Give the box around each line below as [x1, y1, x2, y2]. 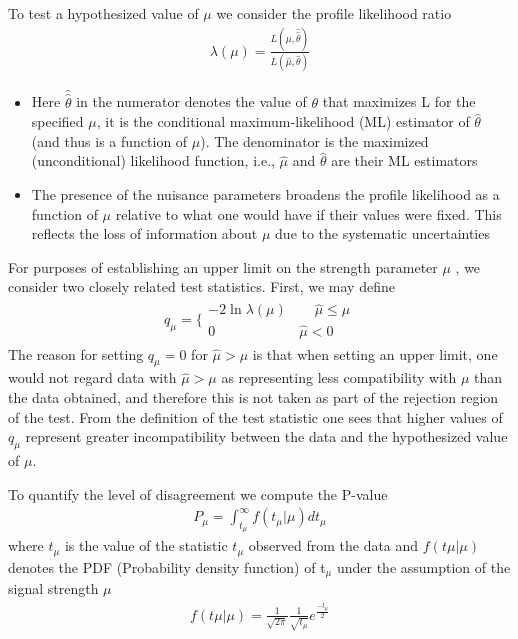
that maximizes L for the [322, 91, 476, 112]
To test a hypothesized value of [8, 3, 199, 23]
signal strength [8, 578, 99, 599]
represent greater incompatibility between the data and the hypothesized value [25, 426, 508, 447]
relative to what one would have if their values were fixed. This [115, 203, 502, 224]
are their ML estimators [331, 150, 478, 171]
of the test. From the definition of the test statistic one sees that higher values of [8, 406, 503, 427]
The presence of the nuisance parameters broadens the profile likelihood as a [31, 184, 500, 205]
